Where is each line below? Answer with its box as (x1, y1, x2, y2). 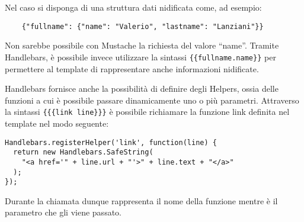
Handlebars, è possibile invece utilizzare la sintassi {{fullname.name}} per (5, 50, 276, 63)
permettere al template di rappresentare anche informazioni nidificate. (5, 62, 259, 75)
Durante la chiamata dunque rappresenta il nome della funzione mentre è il (5, 194, 278, 207)
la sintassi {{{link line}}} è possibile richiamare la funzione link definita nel (5, 105, 290, 118)
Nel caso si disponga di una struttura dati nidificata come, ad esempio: (5, 1, 262, 13)
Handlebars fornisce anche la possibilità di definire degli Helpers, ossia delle (5, 82, 279, 95)
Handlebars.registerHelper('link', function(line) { (5, 138, 217, 147)
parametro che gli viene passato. (5, 206, 121, 218)
